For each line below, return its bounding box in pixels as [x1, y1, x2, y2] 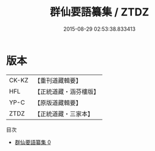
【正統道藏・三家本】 [34, 110, 93, 118]
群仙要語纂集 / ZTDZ [49, 5, 150, 19]
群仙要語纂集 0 [14, 139, 51, 146]
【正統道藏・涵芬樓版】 [34, 87, 99, 95]
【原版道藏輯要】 [34, 98, 82, 107]
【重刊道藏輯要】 [34, 76, 82, 85]
